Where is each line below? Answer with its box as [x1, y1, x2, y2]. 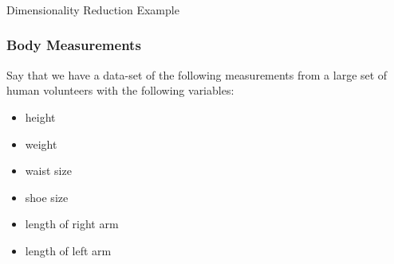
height [25, 108, 56, 125]
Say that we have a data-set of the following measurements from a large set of [6, 66, 388, 83]
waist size [25, 162, 72, 179]
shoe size [25, 188, 69, 205]
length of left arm [25, 242, 112, 258]
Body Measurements [6, 35, 141, 55]
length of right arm [25, 215, 119, 232]
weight [25, 135, 57, 152]
